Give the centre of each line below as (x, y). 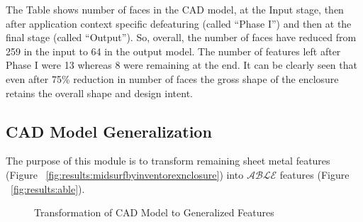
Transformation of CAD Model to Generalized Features (154, 212)
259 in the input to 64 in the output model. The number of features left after (173, 51)
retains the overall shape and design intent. (99, 93)
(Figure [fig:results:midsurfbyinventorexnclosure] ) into (125, 174)
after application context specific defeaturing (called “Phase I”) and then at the (179, 23)
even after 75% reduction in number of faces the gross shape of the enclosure (172, 78)
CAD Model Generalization (109, 131)
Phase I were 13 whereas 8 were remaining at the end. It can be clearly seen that (181, 65)
